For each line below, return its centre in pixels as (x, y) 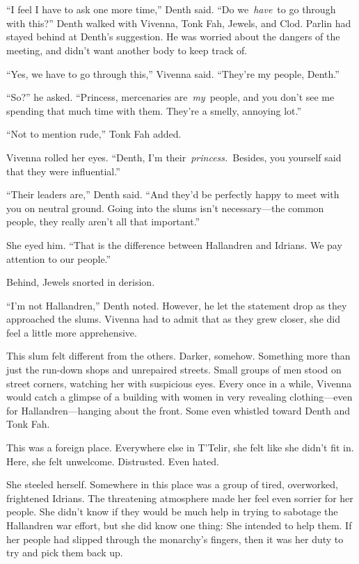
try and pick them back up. (65, 553)
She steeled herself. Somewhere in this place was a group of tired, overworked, (172, 484)
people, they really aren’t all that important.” (103, 221)
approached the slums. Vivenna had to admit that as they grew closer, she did (173, 319)
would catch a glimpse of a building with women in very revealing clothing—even (179, 397)
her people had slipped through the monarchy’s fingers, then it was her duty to (175, 539)
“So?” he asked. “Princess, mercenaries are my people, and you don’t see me (170, 97)
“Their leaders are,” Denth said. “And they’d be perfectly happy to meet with (173, 194)
